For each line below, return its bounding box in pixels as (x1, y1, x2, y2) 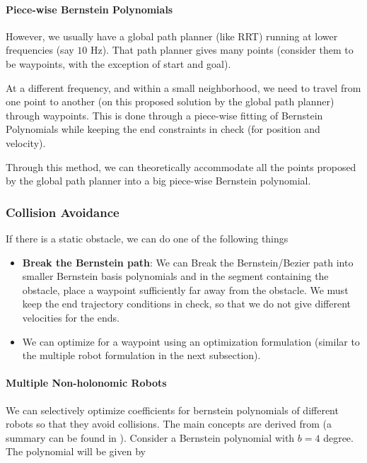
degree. (323, 430, 354, 445)
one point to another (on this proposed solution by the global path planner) (6, 94, 334, 109)
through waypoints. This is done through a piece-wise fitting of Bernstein (6, 107, 323, 122)
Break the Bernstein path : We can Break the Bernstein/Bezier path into (22, 254, 354, 269)
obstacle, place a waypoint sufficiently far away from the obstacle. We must (22, 282, 349, 297)
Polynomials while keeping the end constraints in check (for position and (6, 122, 320, 136)
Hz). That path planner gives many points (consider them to (90, 42, 354, 57)
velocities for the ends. (22, 310, 120, 324)
